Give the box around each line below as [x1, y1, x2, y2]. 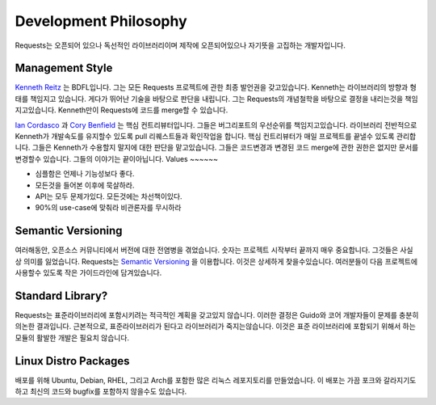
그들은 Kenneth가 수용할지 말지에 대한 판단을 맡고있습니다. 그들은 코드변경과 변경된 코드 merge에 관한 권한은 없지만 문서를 [31, 142, 419, 153]
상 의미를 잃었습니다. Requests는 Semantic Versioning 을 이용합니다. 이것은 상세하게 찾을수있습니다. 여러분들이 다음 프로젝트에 [15, 256, 418, 266]
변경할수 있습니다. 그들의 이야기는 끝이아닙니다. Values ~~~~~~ [15, 154, 218, 163]
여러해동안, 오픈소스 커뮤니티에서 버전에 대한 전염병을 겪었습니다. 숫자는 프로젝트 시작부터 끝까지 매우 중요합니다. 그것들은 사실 [15, 245, 413, 255]
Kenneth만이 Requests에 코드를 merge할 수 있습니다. [57, 105, 228, 115]
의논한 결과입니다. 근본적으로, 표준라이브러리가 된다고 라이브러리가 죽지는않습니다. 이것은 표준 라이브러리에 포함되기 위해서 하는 [15, 322, 416, 331]
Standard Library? [15, 289, 108, 302]
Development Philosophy [15, 12, 187, 30]
